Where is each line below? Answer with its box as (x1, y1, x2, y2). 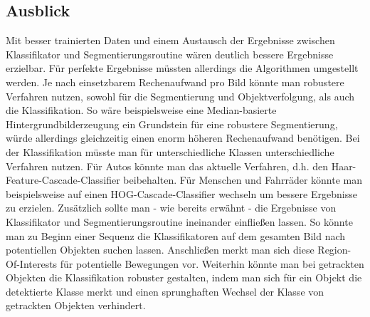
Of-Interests (6, 256, 58, 271)
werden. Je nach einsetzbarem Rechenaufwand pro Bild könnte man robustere (6, 74, 344, 89)
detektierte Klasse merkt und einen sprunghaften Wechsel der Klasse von (6, 284, 324, 298)
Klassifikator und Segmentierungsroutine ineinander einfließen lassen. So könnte (6, 214, 353, 229)
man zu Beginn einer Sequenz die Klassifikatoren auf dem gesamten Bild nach (6, 228, 346, 243)
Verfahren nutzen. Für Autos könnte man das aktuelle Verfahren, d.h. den (6, 158, 328, 173)
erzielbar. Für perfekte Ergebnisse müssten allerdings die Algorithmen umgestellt (6, 61, 359, 76)
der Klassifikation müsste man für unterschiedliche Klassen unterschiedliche (6, 144, 334, 159)
